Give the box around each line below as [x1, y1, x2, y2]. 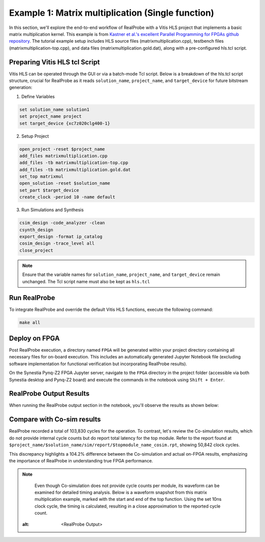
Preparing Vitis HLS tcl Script [9, 58, 100, 66]
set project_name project [19, 113, 82, 119]
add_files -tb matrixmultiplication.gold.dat [19, 167, 131, 172]
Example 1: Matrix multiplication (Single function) [9, 7, 214, 18]
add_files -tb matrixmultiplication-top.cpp [19, 160, 129, 165]
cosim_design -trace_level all [19, 241, 95, 246]
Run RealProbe [9, 294, 55, 302]
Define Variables [21, 93, 55, 99]
